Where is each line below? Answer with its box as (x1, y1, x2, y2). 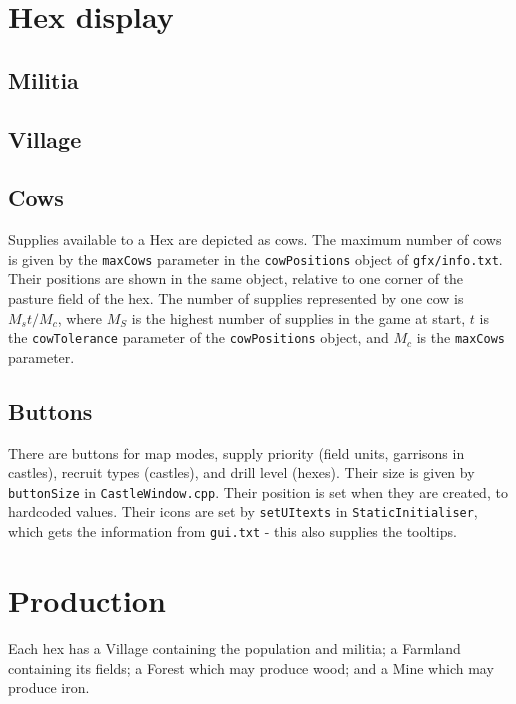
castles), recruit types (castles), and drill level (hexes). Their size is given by (8, 462, 475, 483)
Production (8, 579, 166, 620)
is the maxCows (416, 327, 505, 348)
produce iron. (8, 677, 90, 698)
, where (57, 307, 103, 328)
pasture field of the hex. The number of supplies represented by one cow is (8, 287, 464, 308)
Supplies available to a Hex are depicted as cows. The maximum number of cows (8, 229, 502, 250)
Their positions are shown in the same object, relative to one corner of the (8, 268, 464, 289)
